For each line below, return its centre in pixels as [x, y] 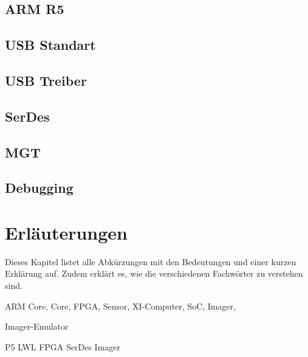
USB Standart [50, 45]
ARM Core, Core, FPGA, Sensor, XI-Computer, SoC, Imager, [121, 306]
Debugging [39, 188]
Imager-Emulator [37, 326]
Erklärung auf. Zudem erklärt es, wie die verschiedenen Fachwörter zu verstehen [154, 273]
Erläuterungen [66, 232]
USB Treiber [46, 80]
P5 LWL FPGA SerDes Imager [63, 346]
